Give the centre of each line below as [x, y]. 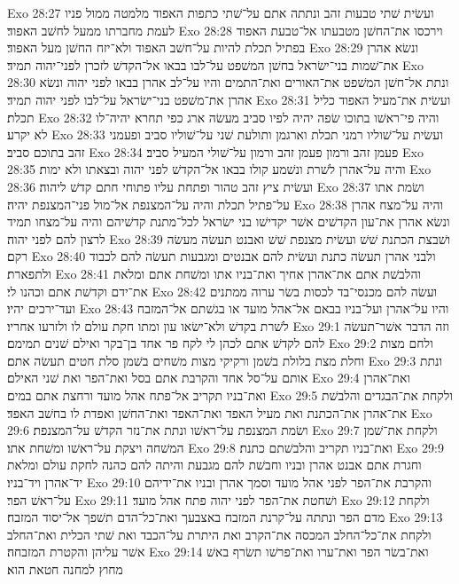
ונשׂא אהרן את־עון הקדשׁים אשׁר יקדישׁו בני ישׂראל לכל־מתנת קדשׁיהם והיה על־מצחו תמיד [229, 221]
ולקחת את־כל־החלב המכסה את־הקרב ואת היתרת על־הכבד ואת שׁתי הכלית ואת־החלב [219, 534]
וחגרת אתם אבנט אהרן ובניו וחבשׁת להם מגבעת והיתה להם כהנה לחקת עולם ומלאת [214, 465]
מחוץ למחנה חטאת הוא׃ [65, 569]
